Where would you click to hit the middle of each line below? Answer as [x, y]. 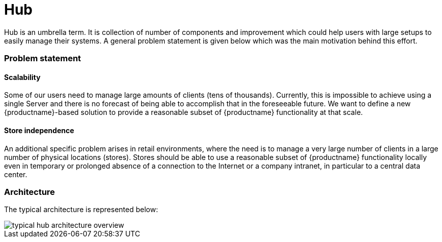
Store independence [39, 130]
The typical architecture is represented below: [81, 210]
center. [16, 174]
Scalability [22, 77]
